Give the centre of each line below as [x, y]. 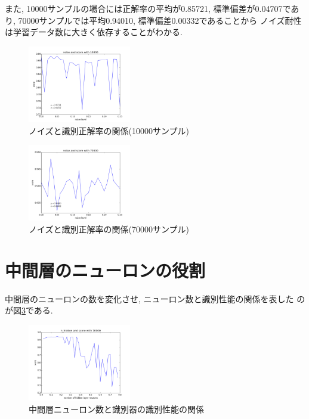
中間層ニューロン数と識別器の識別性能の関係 [116, 409]
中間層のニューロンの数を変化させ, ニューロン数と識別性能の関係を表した [149, 298]
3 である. [37, 310]
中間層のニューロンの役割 [105, 270]
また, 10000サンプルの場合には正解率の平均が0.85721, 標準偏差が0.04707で [148, 8]
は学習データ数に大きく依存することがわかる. [94, 32]
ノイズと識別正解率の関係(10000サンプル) [109, 130]
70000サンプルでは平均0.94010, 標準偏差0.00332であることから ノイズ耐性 [160, 20]
